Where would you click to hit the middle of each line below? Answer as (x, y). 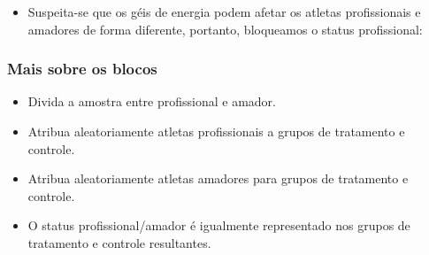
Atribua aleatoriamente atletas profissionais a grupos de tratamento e (216, 131)
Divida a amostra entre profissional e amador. (152, 101)
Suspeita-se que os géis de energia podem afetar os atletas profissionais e (224, 12)
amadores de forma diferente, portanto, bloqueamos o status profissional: (225, 29)
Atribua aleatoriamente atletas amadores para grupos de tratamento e (218, 178)
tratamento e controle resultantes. (119, 242)
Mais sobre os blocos (82, 69)
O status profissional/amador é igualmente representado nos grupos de (219, 225)
